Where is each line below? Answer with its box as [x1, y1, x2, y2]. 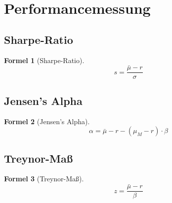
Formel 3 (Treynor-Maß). [4, 173, 84, 184]
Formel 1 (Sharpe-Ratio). [4, 55, 85, 65]
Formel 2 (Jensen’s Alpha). [4, 116, 90, 126]
